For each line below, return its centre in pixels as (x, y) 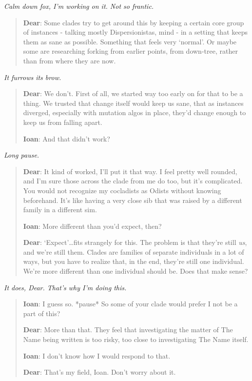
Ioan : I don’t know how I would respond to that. (97, 355)
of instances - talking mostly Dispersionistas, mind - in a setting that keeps (135, 32)
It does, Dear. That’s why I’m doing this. (65, 287)
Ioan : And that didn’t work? (67, 138)
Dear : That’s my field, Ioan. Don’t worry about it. (99, 372)
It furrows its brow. (33, 77)
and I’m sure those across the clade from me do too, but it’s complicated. (133, 181)
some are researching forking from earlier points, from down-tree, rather (130, 51)
